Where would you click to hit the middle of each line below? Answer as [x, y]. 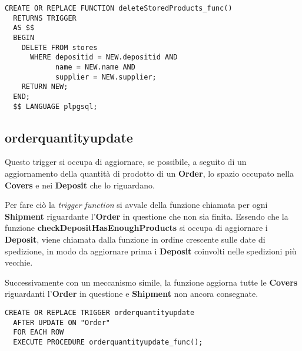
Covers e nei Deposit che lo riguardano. [80, 185]
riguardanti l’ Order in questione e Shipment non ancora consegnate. [132, 294]
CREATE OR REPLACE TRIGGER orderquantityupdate [100, 312]
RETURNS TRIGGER [45, 18]
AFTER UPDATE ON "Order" [62, 322]
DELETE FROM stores [59, 47]
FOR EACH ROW [39, 332]
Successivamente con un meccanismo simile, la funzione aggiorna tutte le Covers [151, 282]
